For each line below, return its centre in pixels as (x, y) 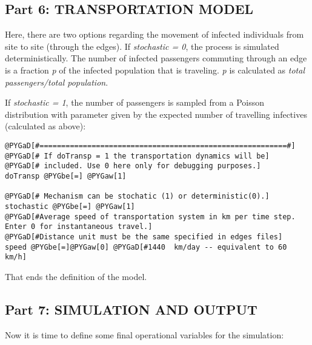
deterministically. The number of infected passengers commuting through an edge (156, 58)
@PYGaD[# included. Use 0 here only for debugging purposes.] (133, 166)
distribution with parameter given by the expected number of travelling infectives (156, 114)
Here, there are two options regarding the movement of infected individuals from (154, 34)
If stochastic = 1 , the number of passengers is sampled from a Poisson (135, 102)
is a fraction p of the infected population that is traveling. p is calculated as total (155, 70)
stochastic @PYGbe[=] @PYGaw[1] (70, 206)
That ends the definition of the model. (76, 276)
